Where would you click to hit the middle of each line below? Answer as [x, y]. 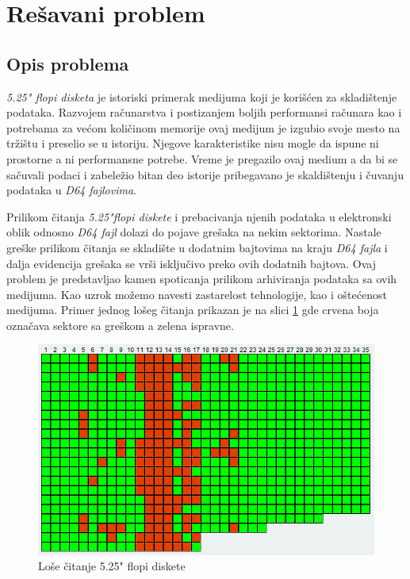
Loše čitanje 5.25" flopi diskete [112, 566]
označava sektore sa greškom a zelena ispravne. [120, 325]
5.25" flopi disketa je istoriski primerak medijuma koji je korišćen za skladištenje [202, 96]
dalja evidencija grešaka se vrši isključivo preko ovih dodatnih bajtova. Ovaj [191, 263]
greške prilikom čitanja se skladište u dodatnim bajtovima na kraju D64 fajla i [197, 247]
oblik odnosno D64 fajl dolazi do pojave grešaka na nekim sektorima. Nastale [194, 232]
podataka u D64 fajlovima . [71, 190]
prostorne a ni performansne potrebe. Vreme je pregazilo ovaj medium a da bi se [202, 158]
